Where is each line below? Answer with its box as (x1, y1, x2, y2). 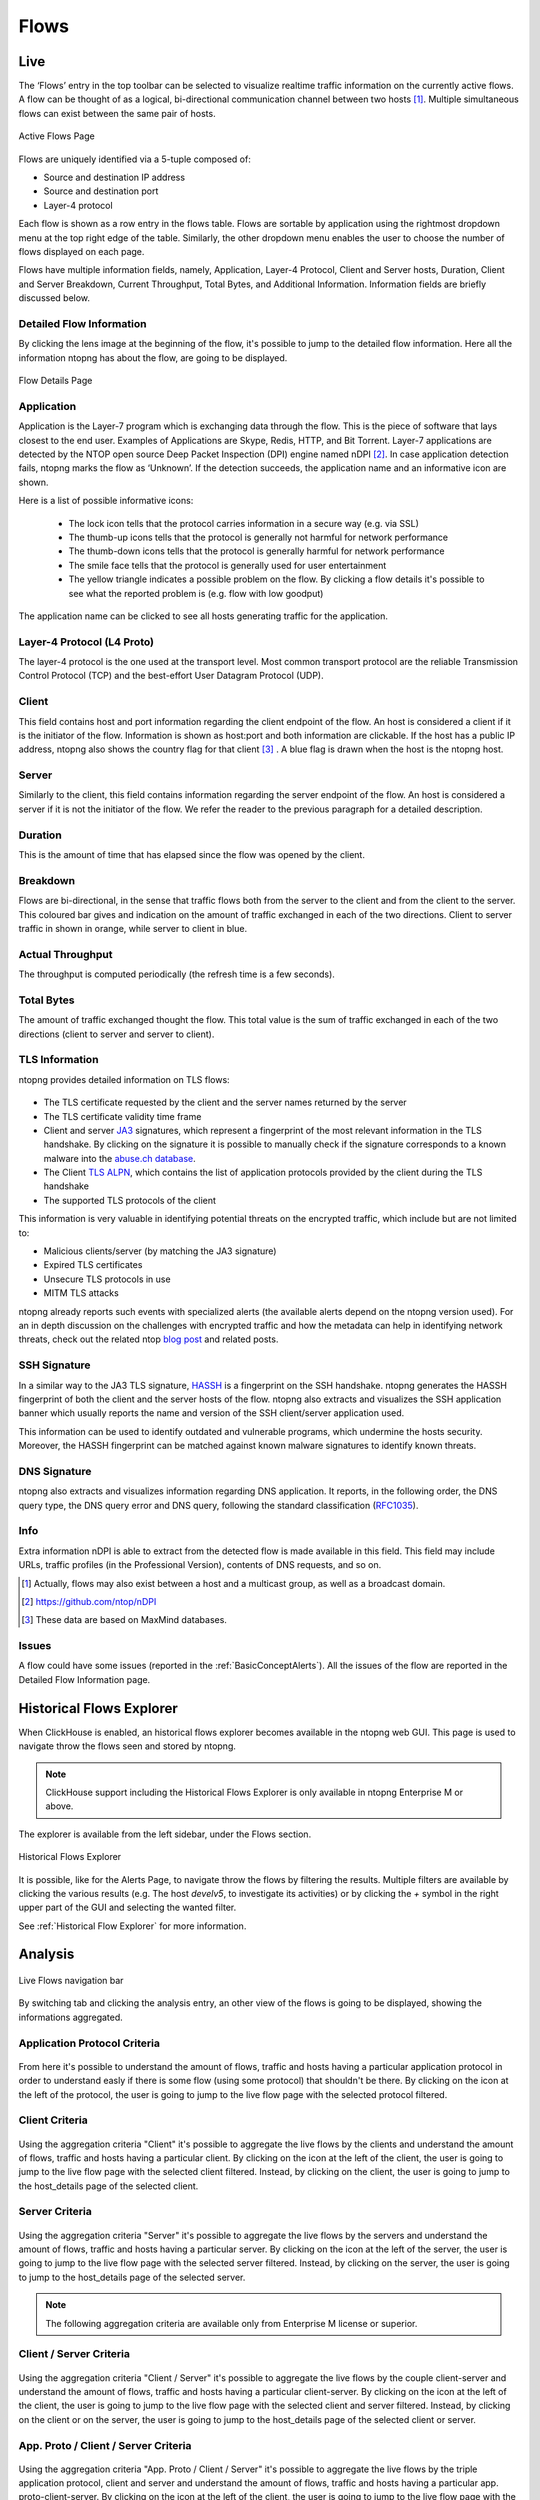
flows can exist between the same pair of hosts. (18, 107, 216, 119)
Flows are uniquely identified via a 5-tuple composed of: (18, 153, 252, 165)
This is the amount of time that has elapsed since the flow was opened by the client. (18, 849, 365, 861)
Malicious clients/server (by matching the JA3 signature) (43, 1245, 277, 1257)
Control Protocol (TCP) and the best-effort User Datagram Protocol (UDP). (18, 670, 324, 682)
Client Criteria (18, 2113, 89, 2127)
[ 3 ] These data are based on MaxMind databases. (21, 1614, 227, 1626)
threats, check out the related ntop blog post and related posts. (18, 1333, 279, 1345)
